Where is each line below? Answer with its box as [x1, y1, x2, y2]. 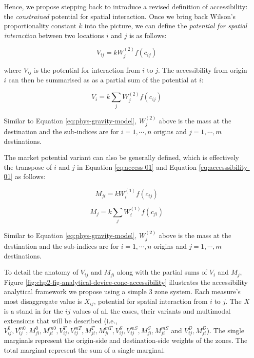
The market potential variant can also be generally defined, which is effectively [4, 152, 239, 162]
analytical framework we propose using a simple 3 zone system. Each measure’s [4, 286, 241, 297]
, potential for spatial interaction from [94, 296, 208, 306]
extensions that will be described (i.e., [4, 316, 117, 326]
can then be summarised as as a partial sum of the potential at [8, 75, 197, 85]
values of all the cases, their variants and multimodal [73, 306, 231, 316]
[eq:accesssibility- [198, 161, 250, 172]
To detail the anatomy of [4, 267, 78, 277]
